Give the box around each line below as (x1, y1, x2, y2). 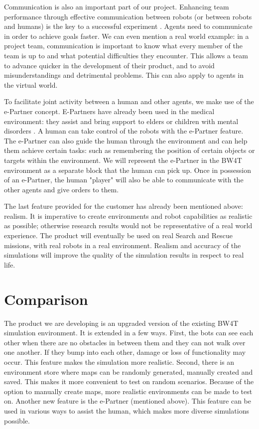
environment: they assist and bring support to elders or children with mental (4, 116, 239, 126)
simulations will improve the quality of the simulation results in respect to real (4, 250, 244, 260)
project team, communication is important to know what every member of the (4, 40, 243, 51)
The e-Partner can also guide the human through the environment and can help (4, 135, 248, 145)
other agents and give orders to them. (4, 184, 119, 194)
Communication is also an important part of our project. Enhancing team (4, 1, 229, 11)
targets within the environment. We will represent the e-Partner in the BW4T (4, 154, 242, 165)
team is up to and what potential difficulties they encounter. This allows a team (4, 50, 248, 60)
